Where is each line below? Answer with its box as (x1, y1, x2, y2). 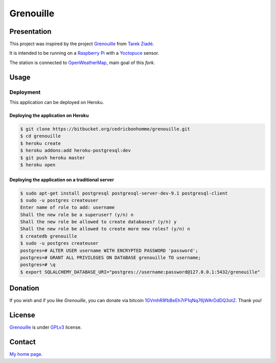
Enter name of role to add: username (20, 205, 115, 210)
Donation (9, 284, 39, 293)
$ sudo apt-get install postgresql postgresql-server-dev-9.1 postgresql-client (20, 190, 228, 196)
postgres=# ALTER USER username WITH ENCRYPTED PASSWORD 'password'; (20, 247, 198, 253)
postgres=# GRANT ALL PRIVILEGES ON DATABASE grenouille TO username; (20, 255, 201, 261)
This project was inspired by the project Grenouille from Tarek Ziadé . (9, 41, 154, 47)
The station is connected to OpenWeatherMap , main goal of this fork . (9, 59, 155, 66)
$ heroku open (20, 162, 56, 167)
